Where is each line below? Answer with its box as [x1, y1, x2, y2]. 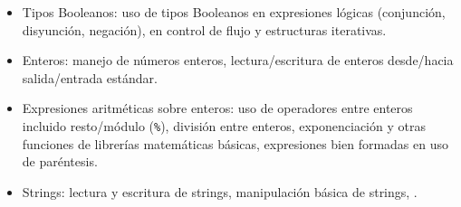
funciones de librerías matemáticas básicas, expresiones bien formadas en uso [22, 134, 448, 153]
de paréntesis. [22, 152, 98, 171]
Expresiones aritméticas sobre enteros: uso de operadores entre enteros [22, 99, 413, 118]
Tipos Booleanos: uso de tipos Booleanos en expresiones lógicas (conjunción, [22, 3, 446, 21]
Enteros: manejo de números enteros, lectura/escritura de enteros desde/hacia [22, 51, 454, 70]
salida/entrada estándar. [22, 68, 158, 87]
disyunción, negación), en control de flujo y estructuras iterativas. [22, 20, 387, 39]
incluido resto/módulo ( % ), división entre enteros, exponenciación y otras [22, 116, 426, 135]
